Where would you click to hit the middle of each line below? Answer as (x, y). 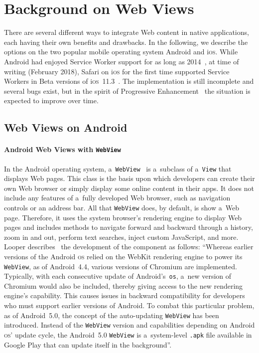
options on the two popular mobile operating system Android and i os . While (121, 52)
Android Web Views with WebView (63, 149)
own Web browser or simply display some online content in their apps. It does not (129, 188)
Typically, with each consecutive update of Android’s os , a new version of (118, 276)
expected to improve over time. (51, 100)
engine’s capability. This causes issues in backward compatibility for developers (125, 295)
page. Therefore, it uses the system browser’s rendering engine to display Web (123, 217)
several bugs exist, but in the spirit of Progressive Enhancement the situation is (127, 90)
